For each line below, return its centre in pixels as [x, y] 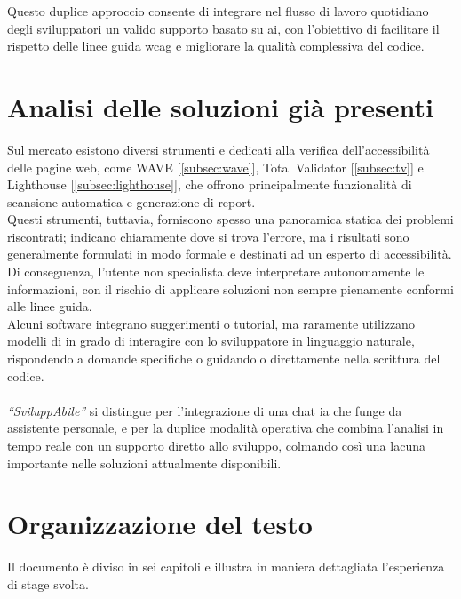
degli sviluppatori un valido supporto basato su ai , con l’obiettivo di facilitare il [223, 28]
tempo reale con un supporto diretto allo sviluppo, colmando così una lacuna [216, 445]
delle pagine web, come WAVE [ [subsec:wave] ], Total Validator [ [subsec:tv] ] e [215, 167]
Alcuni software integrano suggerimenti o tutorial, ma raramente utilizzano [211, 323]
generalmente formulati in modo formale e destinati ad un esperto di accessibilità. [230, 254]
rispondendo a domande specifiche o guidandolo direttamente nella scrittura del [224, 359]
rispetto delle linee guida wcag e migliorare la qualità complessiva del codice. [216, 46]
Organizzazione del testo [160, 524]
